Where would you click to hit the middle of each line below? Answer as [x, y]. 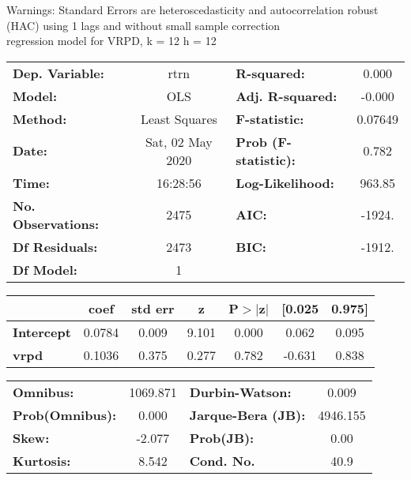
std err [153, 308]
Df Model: [45, 269]
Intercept [42, 332]
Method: [40, 118]
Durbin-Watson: [240, 392]
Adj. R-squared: [287, 96]
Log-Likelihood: [285, 182]
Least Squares [179, 118]
